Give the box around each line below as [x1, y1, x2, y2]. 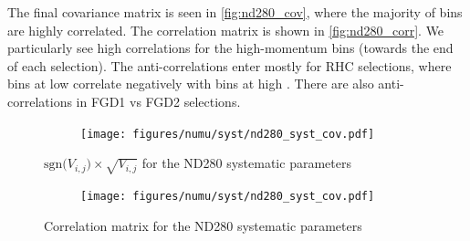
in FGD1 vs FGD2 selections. [76, 91, 241, 110]
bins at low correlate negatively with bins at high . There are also [7, 74, 374, 93]
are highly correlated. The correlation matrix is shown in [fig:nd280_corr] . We [7, 20, 444, 39]
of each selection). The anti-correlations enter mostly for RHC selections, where [7, 56, 452, 75]
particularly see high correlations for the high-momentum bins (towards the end [7, 38, 454, 58]
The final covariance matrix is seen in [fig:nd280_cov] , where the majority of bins [7, 3, 463, 21]
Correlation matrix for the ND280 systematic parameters [44, 215, 362, 235]
